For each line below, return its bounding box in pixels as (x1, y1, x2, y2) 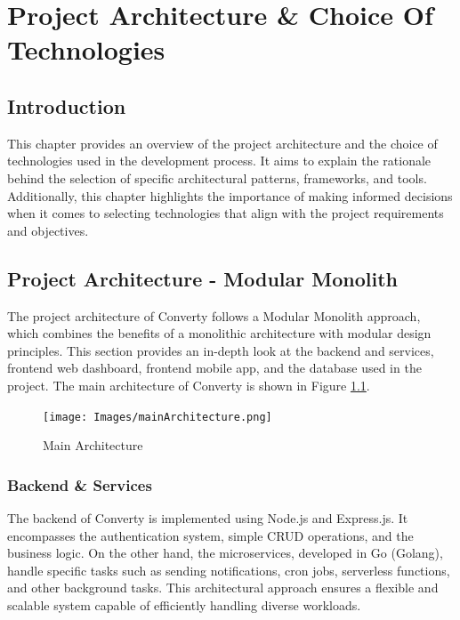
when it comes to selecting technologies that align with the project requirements (7, 204, 444, 222)
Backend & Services (7, 473, 152, 495)
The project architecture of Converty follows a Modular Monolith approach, (7, 306, 421, 325)
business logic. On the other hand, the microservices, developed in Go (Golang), (7, 544, 443, 562)
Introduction (7, 92, 126, 119)
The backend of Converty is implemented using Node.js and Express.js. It (7, 508, 408, 527)
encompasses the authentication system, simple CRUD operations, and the (7, 526, 414, 544)
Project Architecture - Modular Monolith (7, 264, 398, 292)
